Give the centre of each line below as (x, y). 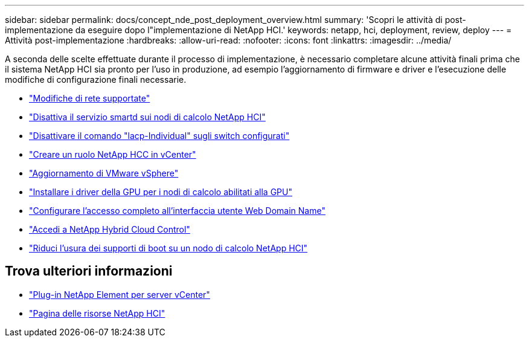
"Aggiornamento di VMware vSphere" (104, 173)
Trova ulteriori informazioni (89, 271)
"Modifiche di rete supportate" (90, 98)
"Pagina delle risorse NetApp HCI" (97, 313)
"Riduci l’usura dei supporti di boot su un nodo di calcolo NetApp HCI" (168, 248)
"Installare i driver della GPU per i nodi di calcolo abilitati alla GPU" (161, 192)
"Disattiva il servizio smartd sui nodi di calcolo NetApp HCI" (147, 117)
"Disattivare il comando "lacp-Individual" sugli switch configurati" (159, 136)
